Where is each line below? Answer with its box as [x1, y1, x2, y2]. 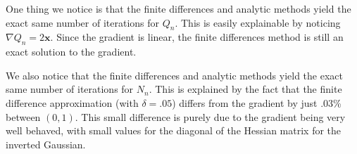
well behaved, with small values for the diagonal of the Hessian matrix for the [6, 123, 342, 138]
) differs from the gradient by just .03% [172, 95, 342, 110]
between [6, 109, 41, 124]
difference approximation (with [6, 95, 139, 110]
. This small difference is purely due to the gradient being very [75, 109, 346, 124]
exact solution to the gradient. [6, 44, 137, 59]
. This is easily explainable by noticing [175, 15, 341, 30]
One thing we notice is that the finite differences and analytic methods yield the [6, 1, 351, 15]
